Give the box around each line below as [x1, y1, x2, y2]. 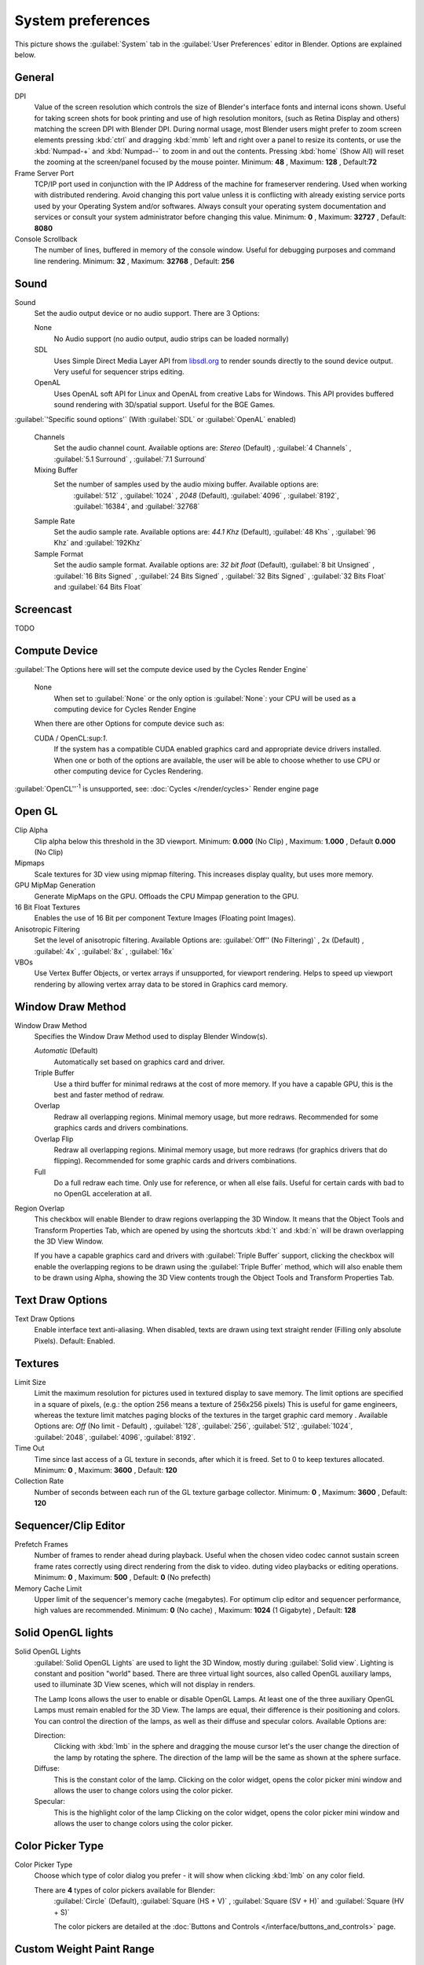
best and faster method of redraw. [53, 1089, 165, 1100]
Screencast [14, 602, 72, 616]
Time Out [14, 1443, 45, 1453]
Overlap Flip [34, 1134, 74, 1144]
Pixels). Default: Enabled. [34, 1336, 115, 1346]
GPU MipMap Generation [14, 880, 96, 890]
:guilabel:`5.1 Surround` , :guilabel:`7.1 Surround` [53, 454, 207, 464]
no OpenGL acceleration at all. [53, 1189, 152, 1199]
